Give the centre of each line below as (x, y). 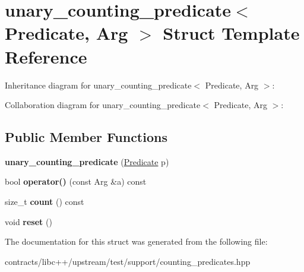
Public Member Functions (86, 137)
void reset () (28, 221)
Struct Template (231, 33)
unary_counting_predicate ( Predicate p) (87, 161)
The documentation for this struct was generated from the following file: (136, 241)
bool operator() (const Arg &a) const (76, 181)
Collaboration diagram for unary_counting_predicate (103, 105)
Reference (46, 56)
